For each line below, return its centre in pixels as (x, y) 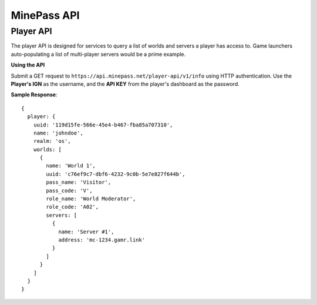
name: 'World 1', (71, 166)
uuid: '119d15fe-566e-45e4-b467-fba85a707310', (103, 125)
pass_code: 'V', (69, 190)
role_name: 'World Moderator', (91, 199)
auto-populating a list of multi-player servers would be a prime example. (98, 54)
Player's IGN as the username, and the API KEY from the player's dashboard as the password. (125, 84)
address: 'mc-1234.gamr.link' (102, 240)
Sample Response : (34, 95)
